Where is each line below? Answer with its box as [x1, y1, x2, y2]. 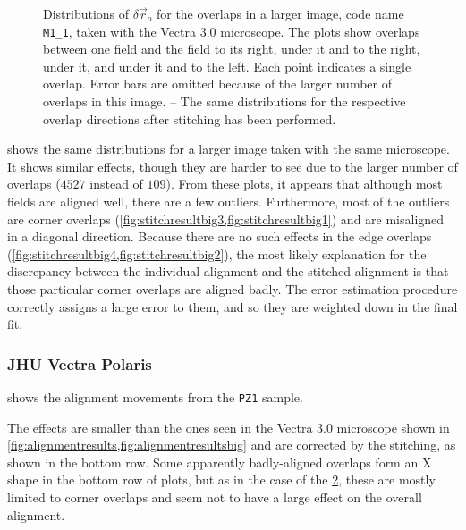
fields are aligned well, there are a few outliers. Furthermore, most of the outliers [7, 192, 450, 210]
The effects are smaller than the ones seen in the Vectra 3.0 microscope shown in [7, 417, 450, 436]
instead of [89, 174, 143, 193]
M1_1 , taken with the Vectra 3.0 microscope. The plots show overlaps [43, 21, 420, 40]
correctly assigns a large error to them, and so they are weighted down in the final [7, 297, 458, 315]
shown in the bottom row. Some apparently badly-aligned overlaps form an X [7, 452, 432, 471]
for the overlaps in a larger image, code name [156, 4, 404, 22]
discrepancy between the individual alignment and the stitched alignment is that [7, 262, 449, 281]
